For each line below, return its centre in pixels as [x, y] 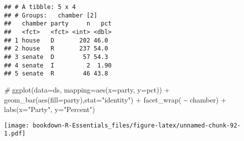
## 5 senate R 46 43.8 [56, 74]
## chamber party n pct [58, 24]
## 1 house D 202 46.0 [56, 40]
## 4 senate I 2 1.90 [58, 65]
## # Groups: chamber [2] [51, 15]
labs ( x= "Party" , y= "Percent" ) [50, 109]
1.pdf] [15, 134]
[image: [17, 125]
